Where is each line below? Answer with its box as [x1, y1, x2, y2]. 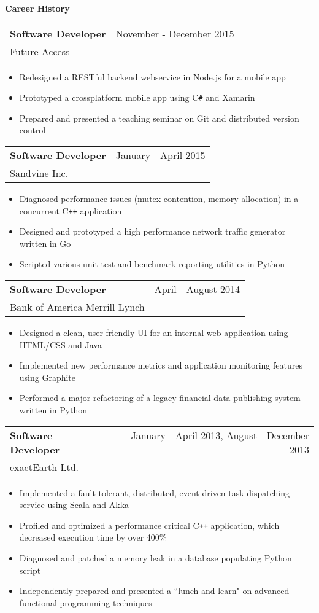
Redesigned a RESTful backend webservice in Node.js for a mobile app [19, 70, 286, 83]
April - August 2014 [154, 282, 240, 297]
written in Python [19, 404, 88, 416]
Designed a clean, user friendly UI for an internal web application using [19, 326, 288, 339]
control [19, 123, 46, 136]
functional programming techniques [19, 596, 152, 609]
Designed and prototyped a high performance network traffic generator [19, 225, 286, 238]
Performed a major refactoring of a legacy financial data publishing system [19, 391, 301, 404]
